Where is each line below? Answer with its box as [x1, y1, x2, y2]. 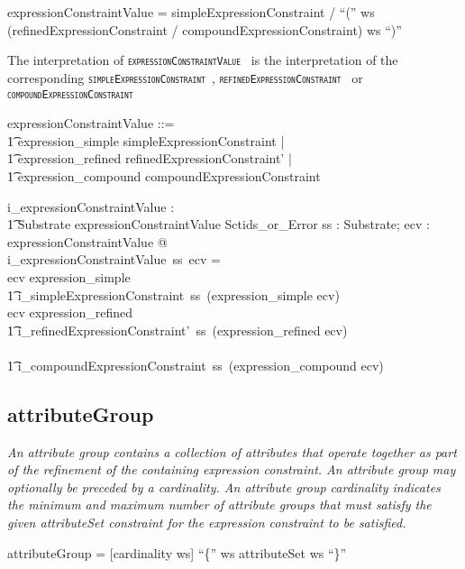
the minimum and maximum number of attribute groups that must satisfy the [7, 495, 432, 514]
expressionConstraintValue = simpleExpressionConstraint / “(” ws [7, 3, 375, 21]
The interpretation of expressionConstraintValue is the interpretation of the [7, 50, 398, 69]
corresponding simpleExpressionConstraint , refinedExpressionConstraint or [7, 68, 363, 87]
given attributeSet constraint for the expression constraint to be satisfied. [7, 513, 406, 532]
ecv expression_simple [7, 267, 131, 286]
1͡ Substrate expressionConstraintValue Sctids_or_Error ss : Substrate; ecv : [7, 215, 430, 234]
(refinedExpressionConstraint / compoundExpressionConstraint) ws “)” [7, 20, 402, 39]
